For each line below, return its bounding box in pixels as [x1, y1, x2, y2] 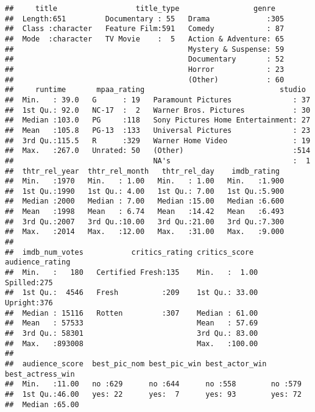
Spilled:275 [5, 278, 53, 287]
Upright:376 [5, 299, 53, 308]
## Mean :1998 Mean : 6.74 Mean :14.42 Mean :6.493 [5, 207, 285, 216]
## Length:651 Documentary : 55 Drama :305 [5, 14, 285, 23]
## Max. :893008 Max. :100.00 [5, 339, 258, 348]
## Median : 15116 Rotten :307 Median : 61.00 [5, 308, 258, 318]
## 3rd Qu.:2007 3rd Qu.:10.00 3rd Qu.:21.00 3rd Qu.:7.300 [5, 217, 285, 226]
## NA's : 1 [5, 156, 311, 165]
